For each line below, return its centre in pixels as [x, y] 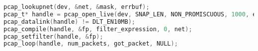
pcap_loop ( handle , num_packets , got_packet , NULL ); [91, 44]
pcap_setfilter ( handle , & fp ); [53, 36]
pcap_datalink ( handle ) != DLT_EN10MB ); [69, 22]
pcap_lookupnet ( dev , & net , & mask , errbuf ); [77, 7]
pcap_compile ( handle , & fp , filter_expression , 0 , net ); [98, 29]
